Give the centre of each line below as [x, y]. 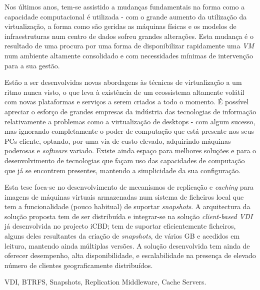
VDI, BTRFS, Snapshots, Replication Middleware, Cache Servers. [105, 282]
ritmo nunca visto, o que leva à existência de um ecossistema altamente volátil [124, 92]
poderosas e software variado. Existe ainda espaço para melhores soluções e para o [130, 150]
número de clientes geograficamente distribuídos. [79, 265]
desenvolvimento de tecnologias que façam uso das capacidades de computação [125, 160]
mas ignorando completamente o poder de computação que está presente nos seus [129, 131]
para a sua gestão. [32, 65]
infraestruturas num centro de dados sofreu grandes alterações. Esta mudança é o [129, 36]
